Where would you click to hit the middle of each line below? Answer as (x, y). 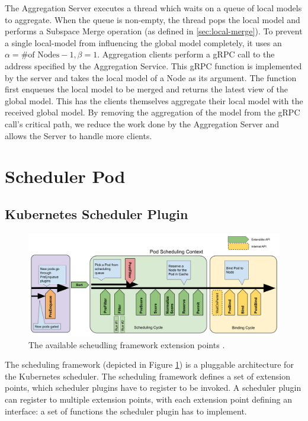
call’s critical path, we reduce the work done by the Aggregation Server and (142, 123)
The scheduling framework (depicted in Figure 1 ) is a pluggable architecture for (149, 364)
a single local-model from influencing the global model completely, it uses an (143, 42)
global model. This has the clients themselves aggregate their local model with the (154, 100)
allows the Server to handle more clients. (78, 135)
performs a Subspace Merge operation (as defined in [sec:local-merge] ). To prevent (154, 31)
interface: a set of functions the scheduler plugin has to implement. (126, 411)
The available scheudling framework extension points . (127, 344)
